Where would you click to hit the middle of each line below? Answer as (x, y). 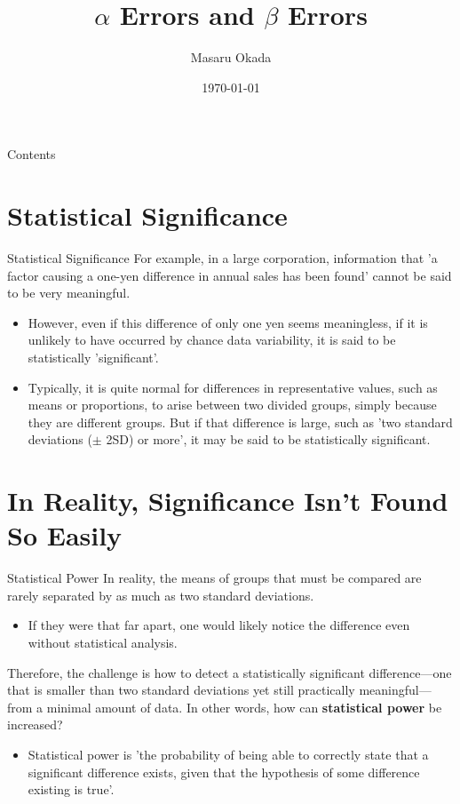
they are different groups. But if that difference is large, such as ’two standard (240, 422)
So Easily (65, 535)
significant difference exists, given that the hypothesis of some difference (224, 772)
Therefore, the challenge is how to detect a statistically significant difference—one (230, 672)
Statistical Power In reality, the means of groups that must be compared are (214, 578)
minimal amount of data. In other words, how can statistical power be (244, 707)
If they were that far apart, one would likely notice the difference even (219, 625)
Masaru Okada (231, 57)
